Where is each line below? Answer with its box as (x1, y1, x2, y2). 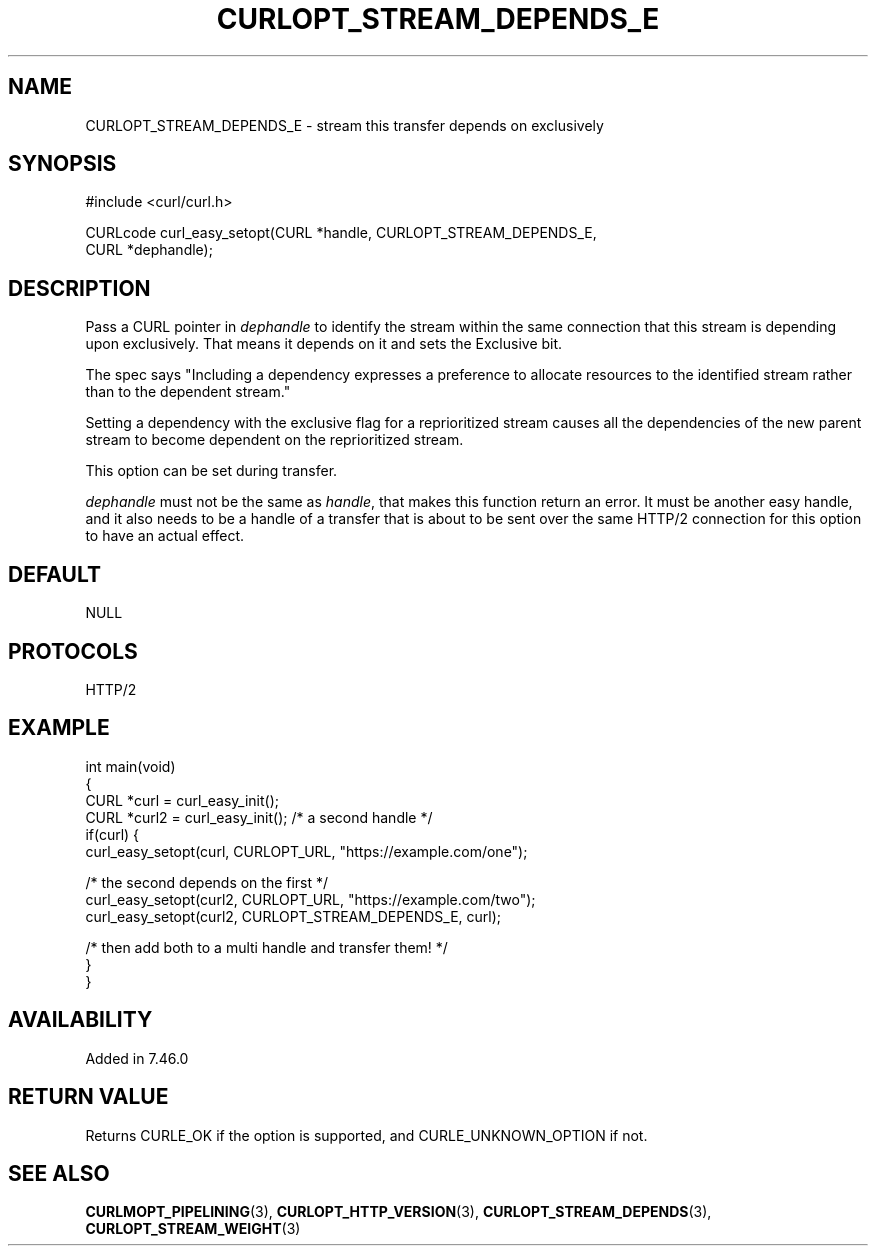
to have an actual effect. (85, 527, 245, 545)
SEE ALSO (8, 1160, 110, 1186)
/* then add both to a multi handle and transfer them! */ (85, 938, 448, 956)
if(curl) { (85, 825, 140, 843)
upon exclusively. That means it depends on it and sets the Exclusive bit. (85, 335, 563, 353)
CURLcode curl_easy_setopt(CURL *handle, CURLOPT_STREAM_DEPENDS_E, (85, 224, 597, 242)
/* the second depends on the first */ (85, 873, 329, 891)
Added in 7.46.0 (85, 1049, 189, 1067)
